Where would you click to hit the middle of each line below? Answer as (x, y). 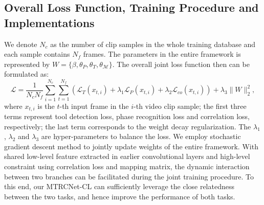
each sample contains (37, 54)
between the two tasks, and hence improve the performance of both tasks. (120, 196)
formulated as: (27, 74)
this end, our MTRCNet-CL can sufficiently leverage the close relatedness (119, 186)
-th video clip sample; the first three (190, 106)
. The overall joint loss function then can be (181, 64)
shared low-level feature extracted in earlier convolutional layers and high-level (127, 156)
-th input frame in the (94, 106)
